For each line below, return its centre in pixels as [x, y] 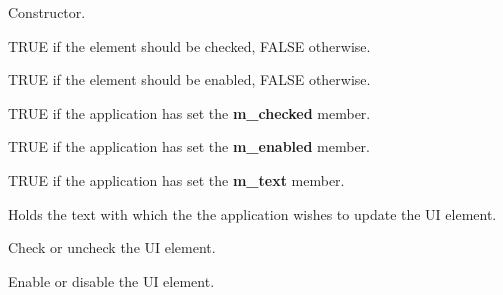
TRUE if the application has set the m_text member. [176, 179]
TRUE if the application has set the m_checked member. [189, 112]
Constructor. [47, 12]
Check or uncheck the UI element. [112, 247]
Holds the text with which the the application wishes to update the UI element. [252, 213]
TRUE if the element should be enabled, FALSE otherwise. [189, 79]
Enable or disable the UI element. [111, 280]
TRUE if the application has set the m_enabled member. [189, 146]
